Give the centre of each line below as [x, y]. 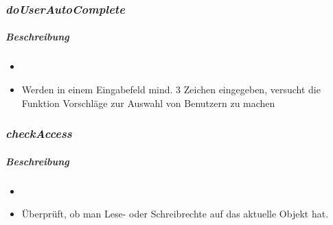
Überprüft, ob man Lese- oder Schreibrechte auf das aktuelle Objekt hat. [175, 214]
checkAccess [39, 133]
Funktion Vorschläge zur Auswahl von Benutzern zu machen [148, 103]
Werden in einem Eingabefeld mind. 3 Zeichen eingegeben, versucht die [171, 89]
